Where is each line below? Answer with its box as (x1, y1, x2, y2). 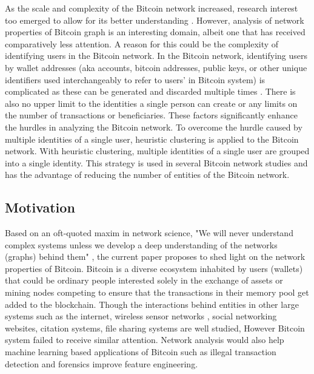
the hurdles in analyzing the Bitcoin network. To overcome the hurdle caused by (5, 120, 302, 133)
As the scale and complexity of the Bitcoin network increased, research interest (5, 2, 298, 14)
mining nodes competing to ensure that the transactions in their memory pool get (5, 286, 309, 299)
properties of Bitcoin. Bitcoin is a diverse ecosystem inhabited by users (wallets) (5, 262, 303, 274)
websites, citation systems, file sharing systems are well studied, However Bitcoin (5, 321, 305, 334)
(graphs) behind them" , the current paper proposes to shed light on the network (5, 250, 306, 263)
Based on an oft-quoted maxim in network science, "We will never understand (5, 226, 293, 239)
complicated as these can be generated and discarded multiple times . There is (5, 85, 296, 98)
